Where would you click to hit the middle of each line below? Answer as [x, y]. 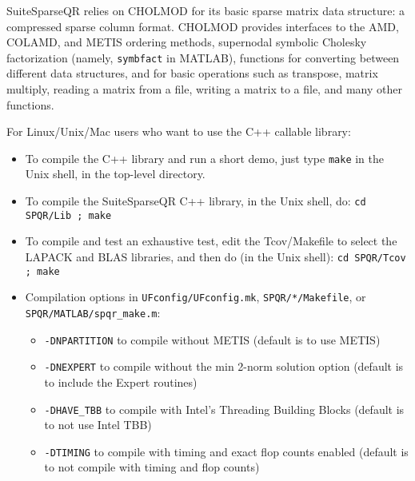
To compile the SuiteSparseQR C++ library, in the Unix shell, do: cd [196, 201]
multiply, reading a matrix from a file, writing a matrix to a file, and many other [204, 89]
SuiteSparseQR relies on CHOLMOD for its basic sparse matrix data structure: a [206, 10]
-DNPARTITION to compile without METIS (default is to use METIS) [212, 339]
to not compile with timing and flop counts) [152, 467]
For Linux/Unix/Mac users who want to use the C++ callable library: [179, 131]
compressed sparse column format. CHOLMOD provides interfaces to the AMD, [203, 26]
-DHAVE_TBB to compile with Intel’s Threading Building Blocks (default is [224, 409]
